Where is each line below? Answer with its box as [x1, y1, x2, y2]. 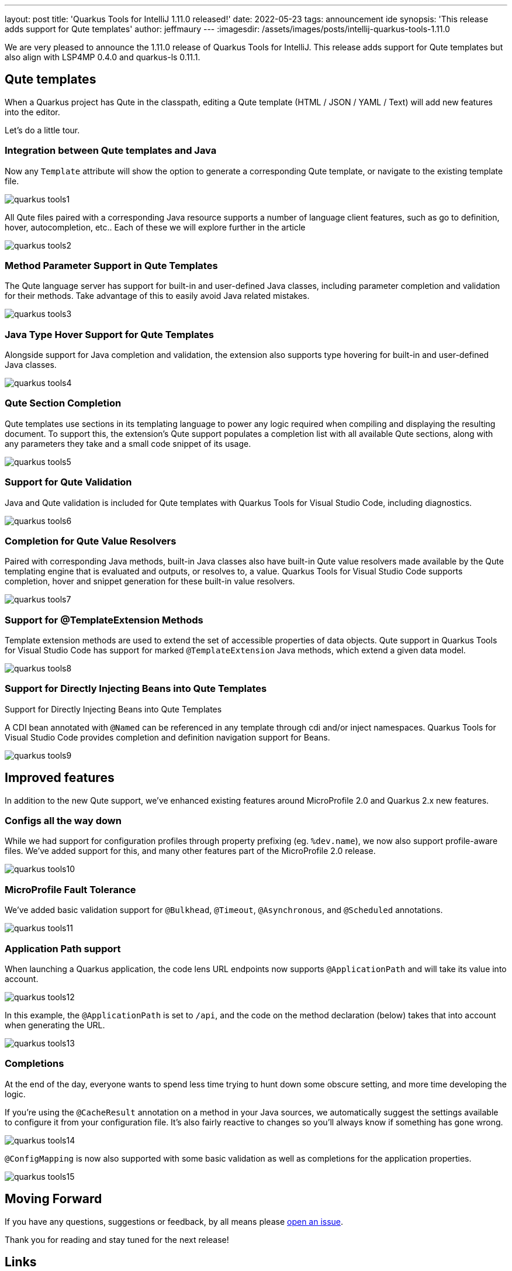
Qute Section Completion [5, 397, 122, 409]
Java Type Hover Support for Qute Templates [5, 328, 215, 340]
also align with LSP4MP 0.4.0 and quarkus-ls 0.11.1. [5, 52, 200, 62]
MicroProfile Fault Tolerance [5, 883, 136, 895]
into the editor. [5, 106, 60, 117]
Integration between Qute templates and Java [5, 144, 217, 157]
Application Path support [5, 942, 121, 955]
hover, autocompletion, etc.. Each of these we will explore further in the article [5, 222, 306, 232]
